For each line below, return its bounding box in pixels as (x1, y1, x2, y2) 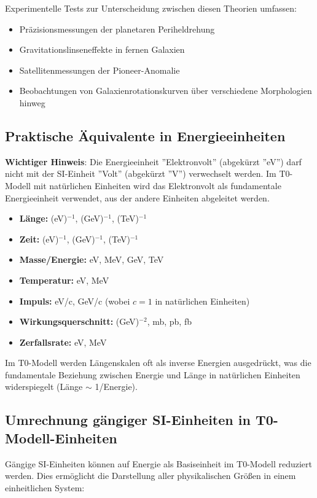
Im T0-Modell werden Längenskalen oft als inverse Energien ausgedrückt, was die (5, 356, 311, 369)
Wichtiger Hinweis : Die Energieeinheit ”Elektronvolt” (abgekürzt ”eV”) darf (5, 155, 302, 168)
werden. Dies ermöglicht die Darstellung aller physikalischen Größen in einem (5, 469, 296, 482)
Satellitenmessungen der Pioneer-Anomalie (19, 63, 180, 76)
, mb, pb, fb (147, 315, 192, 328)
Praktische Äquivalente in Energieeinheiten (5, 126, 286, 145)
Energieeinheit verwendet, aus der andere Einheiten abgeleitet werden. (5, 191, 270, 204)
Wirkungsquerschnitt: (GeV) (19, 315, 139, 328)
